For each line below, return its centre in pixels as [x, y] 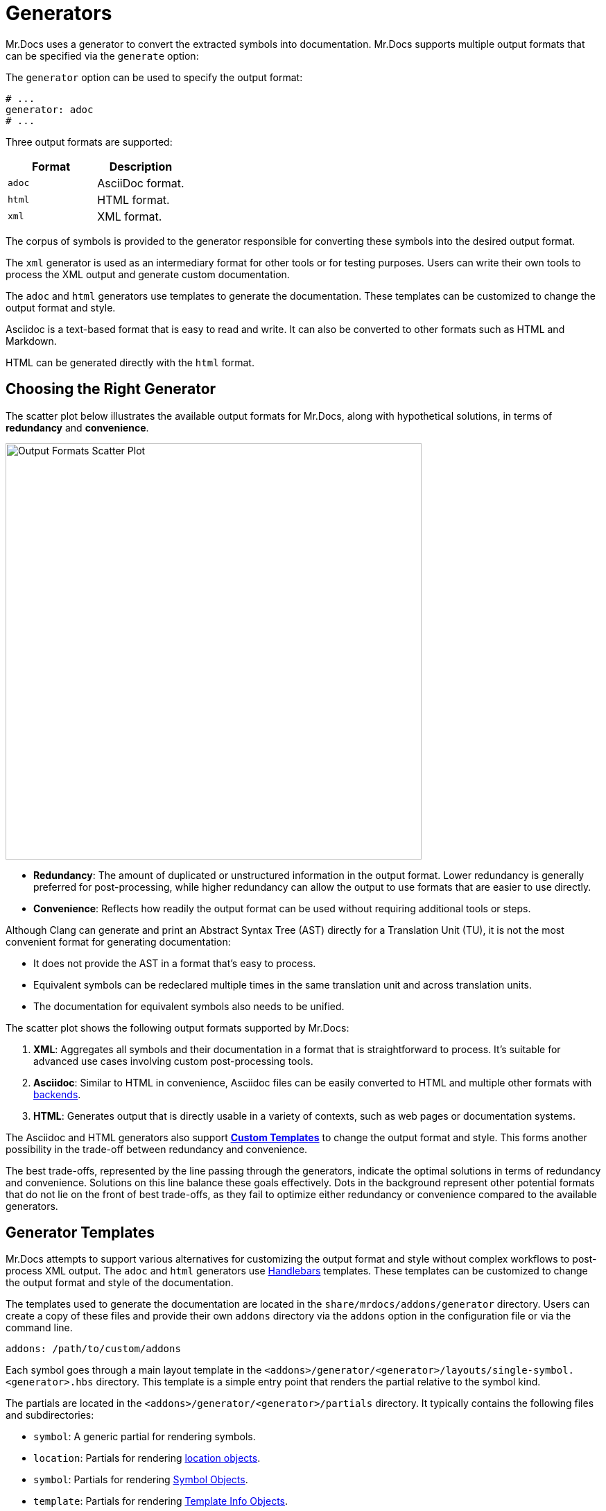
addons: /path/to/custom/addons [93, 1349]
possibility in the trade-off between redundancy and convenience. [157, 1149]
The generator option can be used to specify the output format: [154, 77]
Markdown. [31, 341]
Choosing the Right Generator [111, 389]
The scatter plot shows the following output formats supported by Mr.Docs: [178, 1027]
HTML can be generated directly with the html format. [130, 362]
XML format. [130, 216]
